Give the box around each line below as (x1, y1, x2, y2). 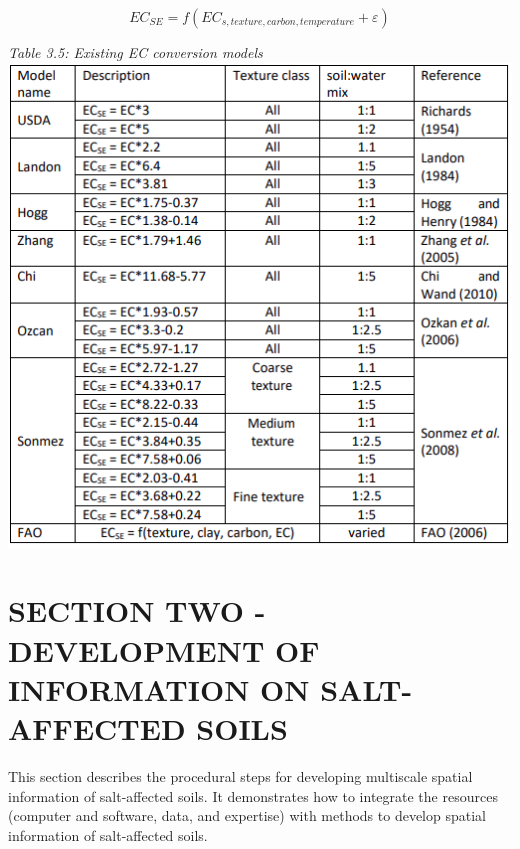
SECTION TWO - (8, 590, 266, 631)
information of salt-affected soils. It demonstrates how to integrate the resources (8, 785, 498, 806)
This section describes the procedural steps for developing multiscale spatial (8, 765, 473, 786)
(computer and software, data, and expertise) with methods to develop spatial (8, 805, 486, 826)
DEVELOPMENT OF (8, 629, 320, 670)
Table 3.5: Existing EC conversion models (8, 42, 263, 62)
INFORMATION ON (8, 668, 310, 709)
